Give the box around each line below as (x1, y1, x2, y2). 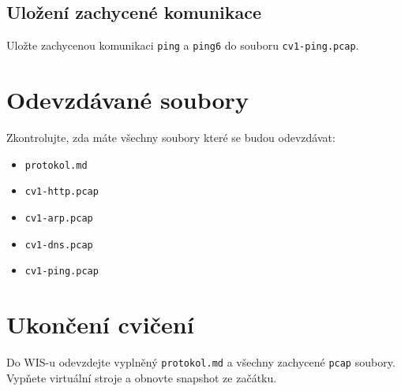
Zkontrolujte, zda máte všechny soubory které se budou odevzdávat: (6, 128, 335, 145)
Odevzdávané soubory (6, 84, 249, 116)
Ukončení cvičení (6, 308, 194, 341)
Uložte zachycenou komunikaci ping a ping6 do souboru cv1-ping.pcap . (6, 37, 359, 54)
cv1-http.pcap (24, 186, 99, 198)
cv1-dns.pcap (24, 239, 93, 251)
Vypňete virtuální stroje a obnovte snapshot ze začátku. (6, 369, 277, 385)
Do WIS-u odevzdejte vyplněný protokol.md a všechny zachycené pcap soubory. (6, 353, 395, 370)
